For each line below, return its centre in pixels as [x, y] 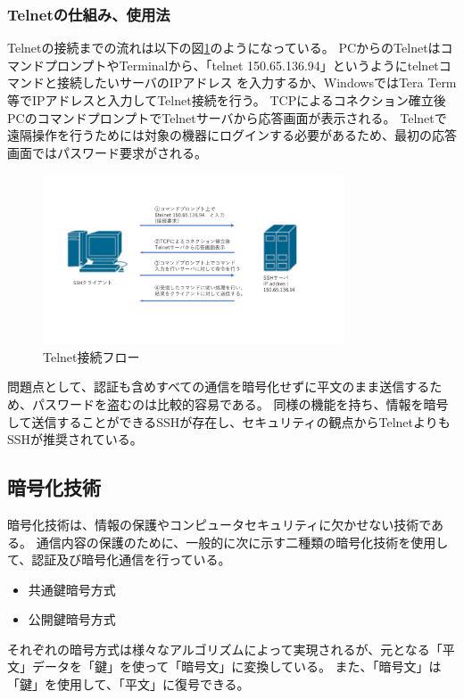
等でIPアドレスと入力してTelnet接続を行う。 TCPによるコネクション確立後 [227, 100]
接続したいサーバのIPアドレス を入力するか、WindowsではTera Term [257, 82]
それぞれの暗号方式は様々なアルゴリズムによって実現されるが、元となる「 [225, 649]
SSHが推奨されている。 [75, 439]
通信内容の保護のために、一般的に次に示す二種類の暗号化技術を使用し [242, 542]
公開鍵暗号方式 [72, 619]
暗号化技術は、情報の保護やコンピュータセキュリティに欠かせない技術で [220, 524]
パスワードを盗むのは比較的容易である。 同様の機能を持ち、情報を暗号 [240, 403]
